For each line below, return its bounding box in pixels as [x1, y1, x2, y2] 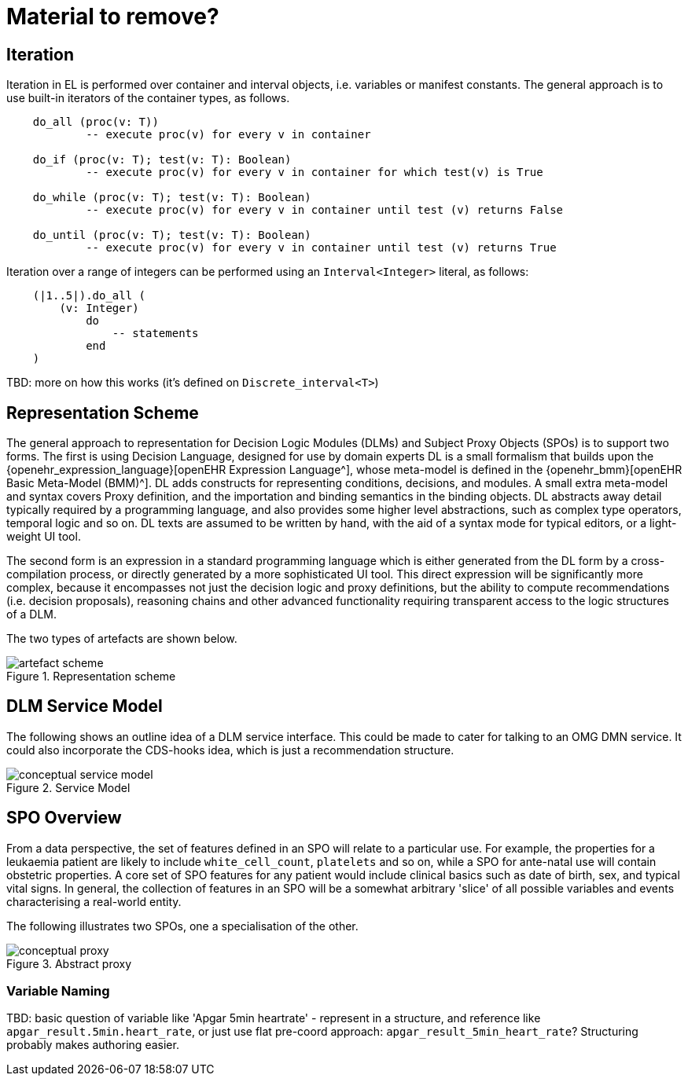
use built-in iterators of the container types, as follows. [6, 91, 290, 105]
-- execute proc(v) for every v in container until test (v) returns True [86, 241, 557, 255]
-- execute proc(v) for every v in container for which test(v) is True [86, 166, 543, 179]
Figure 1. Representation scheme [6, 669, 176, 684]
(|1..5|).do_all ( [32, 289, 146, 303]
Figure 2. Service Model [6, 780, 131, 794]
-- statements [112, 327, 199, 340]
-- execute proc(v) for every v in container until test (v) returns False [86, 204, 564, 217]
